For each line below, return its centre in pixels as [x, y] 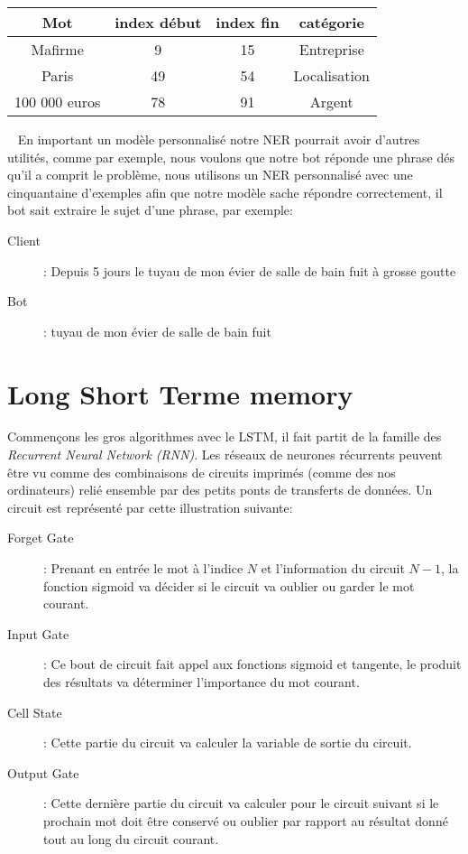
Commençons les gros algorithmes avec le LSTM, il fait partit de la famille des [225, 436]
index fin [248, 22]
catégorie [331, 22]
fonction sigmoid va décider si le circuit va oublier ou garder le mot [229, 585]
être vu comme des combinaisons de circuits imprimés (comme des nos [202, 472]
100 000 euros [58, 102]
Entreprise [331, 49]
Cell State [35, 712]
